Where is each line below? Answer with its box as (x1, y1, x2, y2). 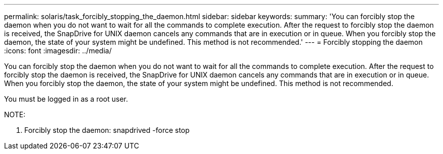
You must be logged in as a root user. (4, 95, 128, 103)
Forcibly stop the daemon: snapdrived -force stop (24, 126, 190, 134)
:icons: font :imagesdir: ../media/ (4, 46, 112, 55)
